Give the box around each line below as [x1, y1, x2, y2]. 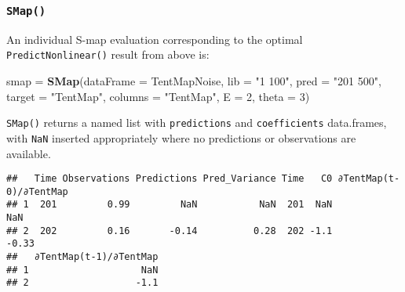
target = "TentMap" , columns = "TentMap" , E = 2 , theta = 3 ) [6, 88, 310, 104]
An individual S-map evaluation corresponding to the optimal [6, 31, 303, 47]
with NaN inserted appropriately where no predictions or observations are [6, 129, 356, 146]
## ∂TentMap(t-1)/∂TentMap [6, 251, 159, 263]
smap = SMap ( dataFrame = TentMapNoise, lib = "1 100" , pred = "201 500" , [6, 73, 381, 89]
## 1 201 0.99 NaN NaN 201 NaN [6, 199, 333, 211]
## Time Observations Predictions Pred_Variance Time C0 [6, 173, 333, 185]
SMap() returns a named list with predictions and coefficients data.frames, [6, 114, 387, 131]
